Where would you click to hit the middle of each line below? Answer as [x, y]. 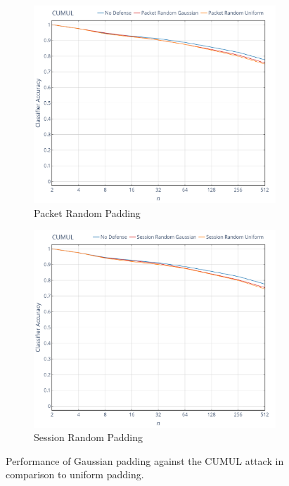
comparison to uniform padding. [75, 474]
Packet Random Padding [87, 212]
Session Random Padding [88, 437]
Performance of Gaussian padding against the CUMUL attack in [145, 460]
